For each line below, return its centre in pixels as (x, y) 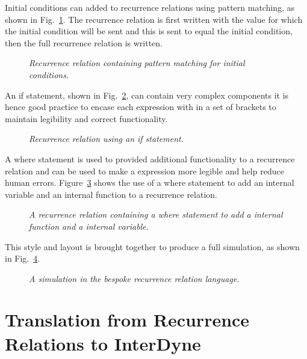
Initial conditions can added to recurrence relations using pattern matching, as (150, 7)
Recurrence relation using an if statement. (106, 139)
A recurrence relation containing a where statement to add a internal (156, 214)
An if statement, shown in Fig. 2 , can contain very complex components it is (147, 95)
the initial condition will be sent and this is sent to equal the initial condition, (149, 31)
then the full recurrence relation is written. (84, 42)
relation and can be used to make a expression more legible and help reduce (144, 170)
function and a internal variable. (89, 226)
